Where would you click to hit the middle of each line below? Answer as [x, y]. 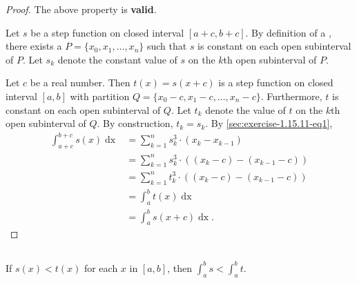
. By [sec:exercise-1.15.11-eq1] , [269, 123]
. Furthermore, [291, 96]
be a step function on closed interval [107, 32]
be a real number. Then [80, 82]
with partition [100, 96]
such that [167, 46]
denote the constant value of [117, 59]
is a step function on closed [276, 82]
